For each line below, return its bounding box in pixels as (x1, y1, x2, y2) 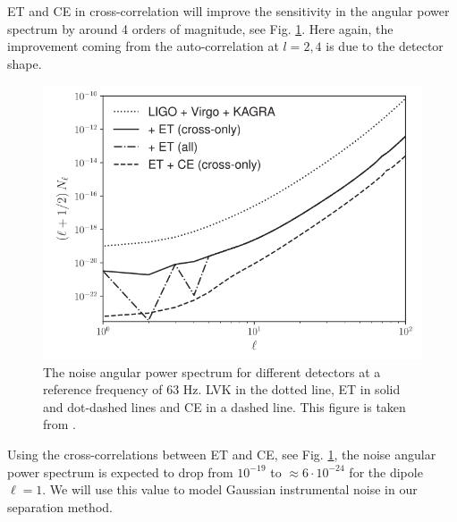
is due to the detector (326, 37, 444, 55)
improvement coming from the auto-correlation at (7, 37, 279, 55)
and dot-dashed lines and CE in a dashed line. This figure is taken (43, 397, 406, 416)
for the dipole (349, 462, 423, 481)
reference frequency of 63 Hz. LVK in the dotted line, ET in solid (43, 380, 401, 399)
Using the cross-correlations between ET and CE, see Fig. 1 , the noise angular (7, 444, 436, 463)
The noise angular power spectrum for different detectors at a (43, 362, 381, 381)
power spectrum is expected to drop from (7, 462, 233, 481)
